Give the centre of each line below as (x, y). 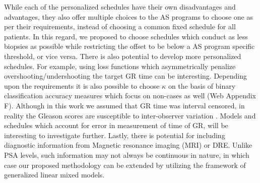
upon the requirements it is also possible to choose (82, 85)
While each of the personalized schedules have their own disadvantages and (120, 7)
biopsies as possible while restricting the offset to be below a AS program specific (129, 46)
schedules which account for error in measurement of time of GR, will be (116, 125)
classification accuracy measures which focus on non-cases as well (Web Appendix (130, 96)
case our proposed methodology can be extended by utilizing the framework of (125, 165)
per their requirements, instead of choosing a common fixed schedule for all (120, 26)
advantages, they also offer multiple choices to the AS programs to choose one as (129, 16)
